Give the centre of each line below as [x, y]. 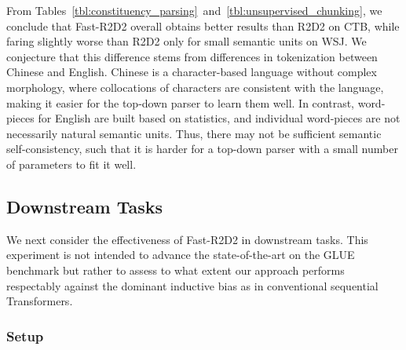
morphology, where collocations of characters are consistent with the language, [195, 87]
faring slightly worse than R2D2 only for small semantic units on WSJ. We [187, 41]
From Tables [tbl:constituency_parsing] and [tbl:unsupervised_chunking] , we [194, 10]
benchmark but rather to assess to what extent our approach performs [176, 270]
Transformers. [40, 301]
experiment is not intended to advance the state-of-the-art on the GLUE [181, 255]
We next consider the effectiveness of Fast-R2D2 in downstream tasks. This [187, 239]
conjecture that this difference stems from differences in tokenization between [192, 56]
